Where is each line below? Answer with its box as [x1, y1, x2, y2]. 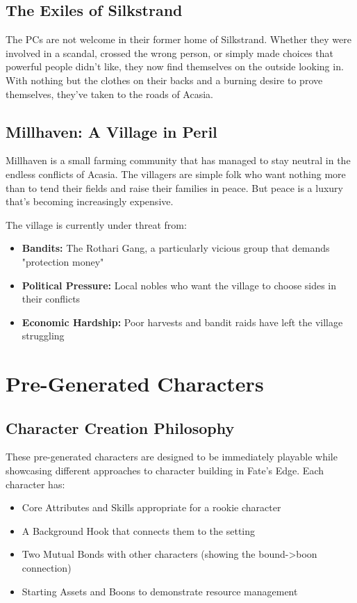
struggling [22, 328, 65, 343]
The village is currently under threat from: [6, 217, 187, 232]
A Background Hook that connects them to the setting [22, 523, 255, 538]
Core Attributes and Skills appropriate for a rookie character [22, 500, 281, 515]
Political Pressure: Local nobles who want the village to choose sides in [22, 278, 337, 292]
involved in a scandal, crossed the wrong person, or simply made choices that [6, 45, 333, 60]
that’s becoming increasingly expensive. [6, 194, 174, 209]
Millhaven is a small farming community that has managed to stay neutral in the [6, 153, 351, 168]
